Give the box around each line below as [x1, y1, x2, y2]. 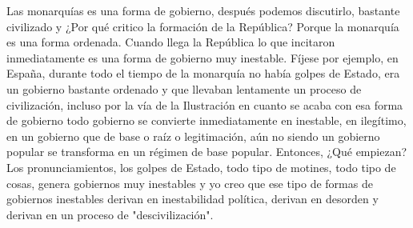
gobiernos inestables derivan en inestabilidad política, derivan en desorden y [6, 190, 379, 207]
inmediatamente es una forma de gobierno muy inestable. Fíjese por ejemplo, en [6, 49, 399, 66]
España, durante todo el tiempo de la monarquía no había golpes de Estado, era [6, 65, 400, 82]
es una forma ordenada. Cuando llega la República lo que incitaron [6, 34, 335, 50]
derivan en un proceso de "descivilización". [6, 206, 214, 222]
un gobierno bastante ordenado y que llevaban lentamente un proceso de [6, 80, 362, 97]
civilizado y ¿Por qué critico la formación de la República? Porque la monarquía [6, 18, 399, 34]
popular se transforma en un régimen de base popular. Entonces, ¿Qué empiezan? [6, 143, 407, 160]
